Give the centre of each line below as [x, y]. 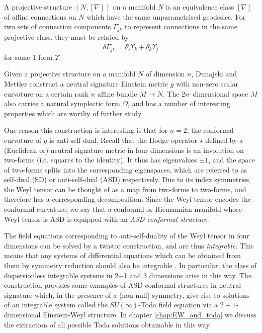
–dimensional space [219, 93]
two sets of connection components [58, 26]
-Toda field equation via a [178, 305]
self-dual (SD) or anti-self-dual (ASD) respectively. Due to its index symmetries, [128, 179]
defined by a [224, 140]
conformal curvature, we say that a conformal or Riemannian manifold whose [123, 209]
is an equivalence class [200, 7]
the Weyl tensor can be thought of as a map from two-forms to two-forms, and [125, 189]
